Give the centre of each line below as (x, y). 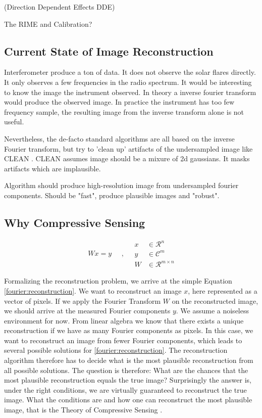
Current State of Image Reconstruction (109, 51)
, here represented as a (223, 290)
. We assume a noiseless (212, 311)
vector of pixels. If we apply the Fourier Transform (83, 300)
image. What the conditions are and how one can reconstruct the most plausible (128, 400)
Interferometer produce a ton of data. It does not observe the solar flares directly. (130, 72)
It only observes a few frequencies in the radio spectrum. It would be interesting (128, 82)
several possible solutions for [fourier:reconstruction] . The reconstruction (116, 350)
